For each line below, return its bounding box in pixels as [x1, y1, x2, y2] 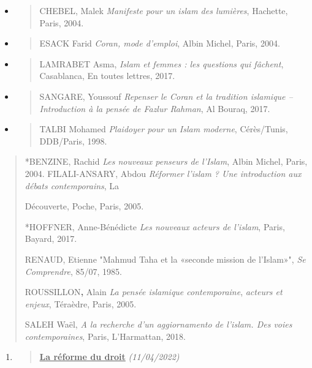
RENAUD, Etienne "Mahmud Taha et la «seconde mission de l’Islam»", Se [25, 252, 306, 265]
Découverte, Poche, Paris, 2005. [25, 200, 144, 212]
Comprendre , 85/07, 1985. [25, 265, 122, 277]
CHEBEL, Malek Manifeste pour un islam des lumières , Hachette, [39, 4, 288, 17]
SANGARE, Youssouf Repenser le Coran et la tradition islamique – [39, 89, 293, 102]
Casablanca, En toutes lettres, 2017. [39, 69, 175, 82]
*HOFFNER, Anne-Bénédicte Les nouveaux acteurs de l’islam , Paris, [25, 220, 285, 233]
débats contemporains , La [25, 179, 120, 192]
